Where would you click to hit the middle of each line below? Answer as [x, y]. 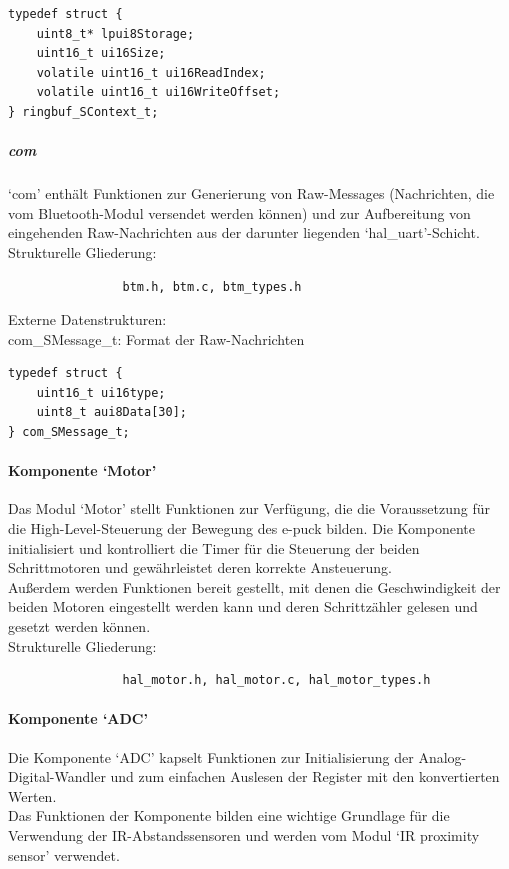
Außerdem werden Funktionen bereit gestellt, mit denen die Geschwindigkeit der [254, 586]
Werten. [32, 795]
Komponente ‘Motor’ [82, 470]
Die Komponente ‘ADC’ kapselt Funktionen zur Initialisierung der [211, 756]
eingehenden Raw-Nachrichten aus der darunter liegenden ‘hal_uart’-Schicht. [244, 232]
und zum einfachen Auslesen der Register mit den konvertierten [305, 776]
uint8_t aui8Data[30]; [111, 412]
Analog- [442, 756]
